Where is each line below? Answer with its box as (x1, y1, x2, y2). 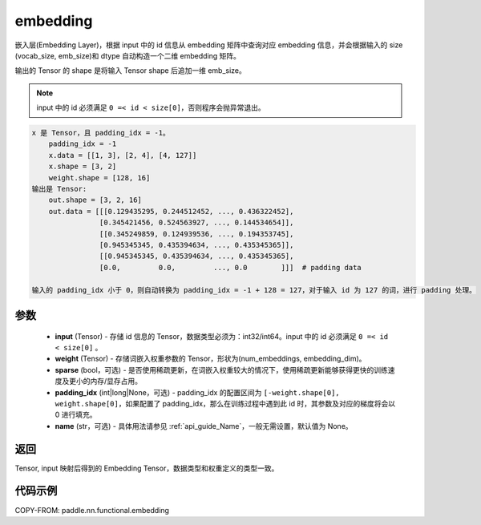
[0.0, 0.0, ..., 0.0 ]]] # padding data (99, 263, 362, 272)
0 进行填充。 (55, 410, 97, 420)
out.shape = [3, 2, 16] (48, 196, 142, 204)
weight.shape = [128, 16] (48, 173, 151, 182)
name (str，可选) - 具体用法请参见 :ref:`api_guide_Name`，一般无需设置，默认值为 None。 (55, 421, 353, 430)
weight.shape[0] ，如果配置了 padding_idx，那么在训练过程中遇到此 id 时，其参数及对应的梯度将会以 (55, 398, 396, 408)
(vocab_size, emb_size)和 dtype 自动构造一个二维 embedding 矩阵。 (14, 50, 240, 60)
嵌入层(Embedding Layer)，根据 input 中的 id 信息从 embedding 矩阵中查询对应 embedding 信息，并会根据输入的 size (14, 40, 403, 50)
